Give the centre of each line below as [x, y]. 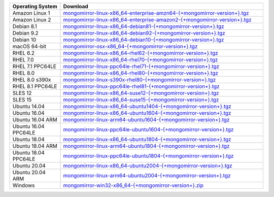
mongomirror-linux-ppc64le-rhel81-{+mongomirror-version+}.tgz [142, 86]
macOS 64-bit [29, 46]
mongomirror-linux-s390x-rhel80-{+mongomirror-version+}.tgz [140, 80]
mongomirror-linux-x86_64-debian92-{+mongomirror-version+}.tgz [144, 33]
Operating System [35, 6]
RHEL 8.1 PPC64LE [35, 86]
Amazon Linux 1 [31, 13]
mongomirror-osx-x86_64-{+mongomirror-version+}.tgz [130, 46]
